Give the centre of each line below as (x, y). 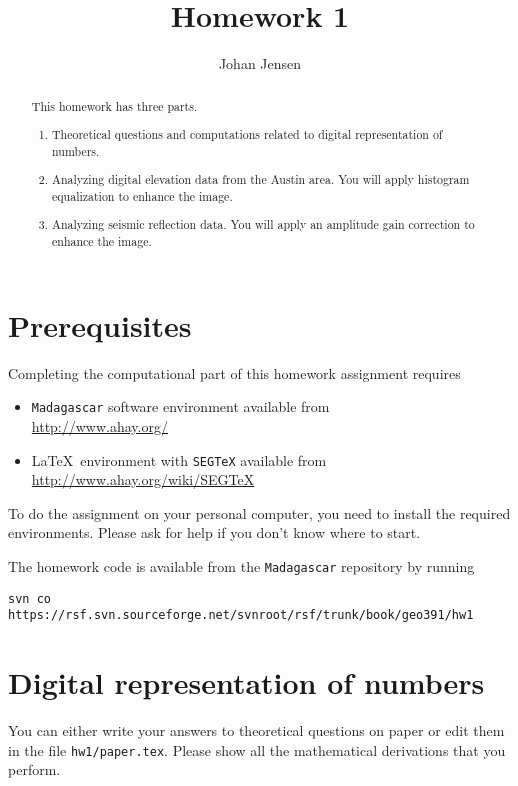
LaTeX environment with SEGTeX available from (179, 459)
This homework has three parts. (114, 105)
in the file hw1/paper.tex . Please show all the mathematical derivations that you (257, 749)
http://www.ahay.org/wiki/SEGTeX (143, 479)
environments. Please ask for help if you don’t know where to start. (214, 532)
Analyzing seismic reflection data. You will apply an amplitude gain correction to (263, 224)
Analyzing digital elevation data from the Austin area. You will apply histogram (261, 179)
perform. (34, 769)
